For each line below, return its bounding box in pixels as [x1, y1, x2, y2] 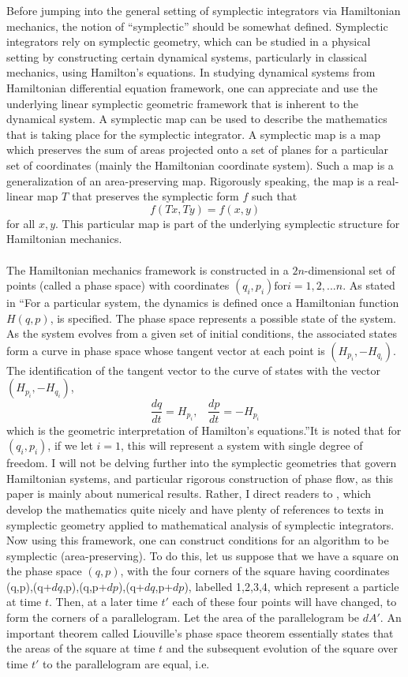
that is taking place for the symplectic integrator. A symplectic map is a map [6, 125, 381, 142]
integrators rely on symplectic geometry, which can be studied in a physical [6, 33, 371, 50]
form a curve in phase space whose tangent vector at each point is [6, 342, 325, 358]
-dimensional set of [304, 261, 395, 278]
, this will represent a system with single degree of [121, 437, 363, 454]
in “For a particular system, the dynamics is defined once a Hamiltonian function [6, 294, 399, 311]
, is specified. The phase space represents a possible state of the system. [50, 309, 396, 326]
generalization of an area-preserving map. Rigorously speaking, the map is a [6, 172, 374, 189]
